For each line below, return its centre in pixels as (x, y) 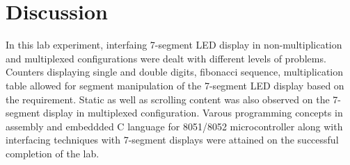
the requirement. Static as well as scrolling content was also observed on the (168, 99)
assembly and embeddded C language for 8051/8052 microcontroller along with (174, 126)
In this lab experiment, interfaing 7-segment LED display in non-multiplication (174, 45)
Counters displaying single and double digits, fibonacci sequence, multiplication (175, 72)
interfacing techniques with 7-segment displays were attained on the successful (172, 140)
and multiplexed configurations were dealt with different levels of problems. (166, 58)
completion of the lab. (53, 153)
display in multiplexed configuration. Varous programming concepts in (193, 113)
